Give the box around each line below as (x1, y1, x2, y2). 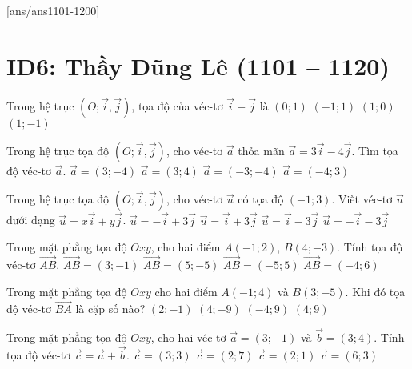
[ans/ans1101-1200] (6, 2, 100, 18)
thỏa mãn (238, 142, 285, 158)
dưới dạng (6, 211, 55, 228)
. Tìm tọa (351, 142, 398, 158)
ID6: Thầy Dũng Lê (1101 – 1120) (6, 49, 390, 82)
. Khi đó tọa (345, 283, 406, 299)
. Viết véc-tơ (331, 191, 393, 207)
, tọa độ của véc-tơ (131, 97, 223, 114)
